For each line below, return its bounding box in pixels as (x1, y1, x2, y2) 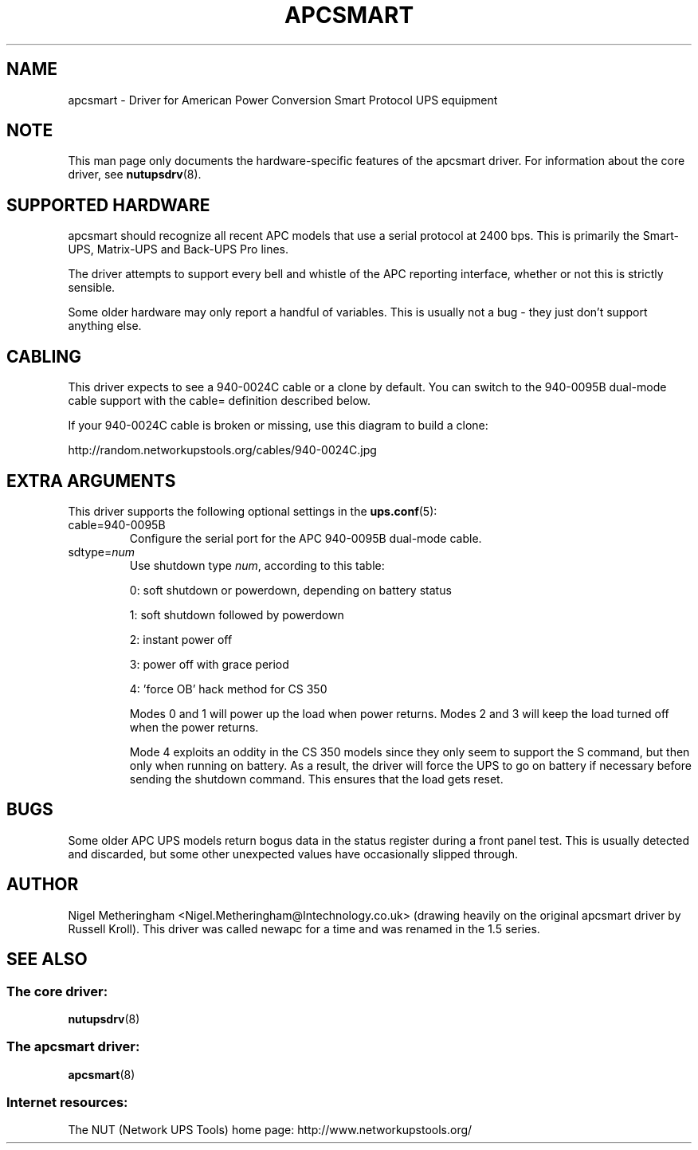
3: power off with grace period (129, 657, 289, 671)
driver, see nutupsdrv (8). (68, 167, 202, 182)
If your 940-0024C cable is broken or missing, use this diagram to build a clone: (68, 418, 488, 433)
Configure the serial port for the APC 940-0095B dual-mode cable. (129, 531, 482, 545)
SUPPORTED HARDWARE (6, 194, 210, 215)
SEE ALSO (6, 949, 88, 970)
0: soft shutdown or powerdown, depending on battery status (129, 583, 452, 597)
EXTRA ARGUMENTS (6, 470, 176, 491)
